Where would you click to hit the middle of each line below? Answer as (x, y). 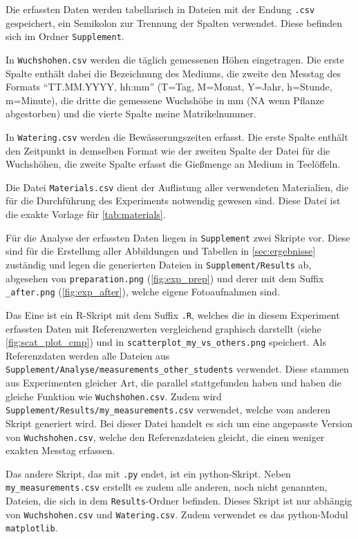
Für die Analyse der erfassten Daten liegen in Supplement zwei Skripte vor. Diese (178, 237)
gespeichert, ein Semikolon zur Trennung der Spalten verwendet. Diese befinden (174, 22)
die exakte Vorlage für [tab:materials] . (86, 214)
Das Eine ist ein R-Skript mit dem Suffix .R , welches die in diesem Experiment (173, 314)
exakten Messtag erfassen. (60, 450)
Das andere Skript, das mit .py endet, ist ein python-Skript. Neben (148, 473)
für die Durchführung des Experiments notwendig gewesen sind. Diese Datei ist (173, 200)
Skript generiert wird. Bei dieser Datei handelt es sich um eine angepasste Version (179, 423)
